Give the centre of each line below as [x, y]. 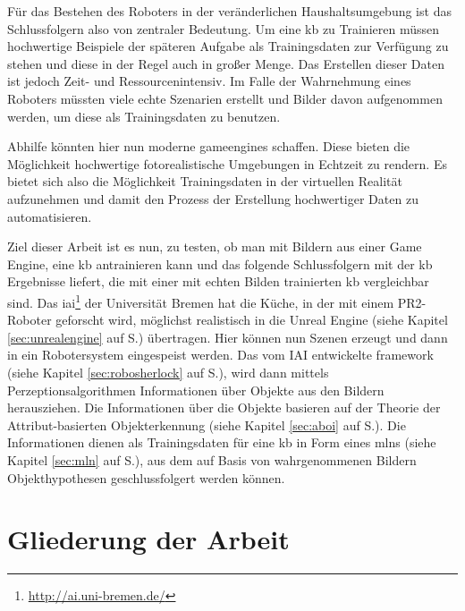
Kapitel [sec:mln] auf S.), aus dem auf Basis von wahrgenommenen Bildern [212, 459]
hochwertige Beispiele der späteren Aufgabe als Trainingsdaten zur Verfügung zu [228, 46]
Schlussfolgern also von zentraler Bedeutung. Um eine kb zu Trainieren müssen [223, 28]
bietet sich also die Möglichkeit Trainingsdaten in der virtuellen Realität [205, 181]
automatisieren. [50, 216]
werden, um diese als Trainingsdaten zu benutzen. [144, 116]
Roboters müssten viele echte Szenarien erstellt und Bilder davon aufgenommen [225, 98]
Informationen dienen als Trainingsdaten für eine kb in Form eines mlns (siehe [222, 442]
